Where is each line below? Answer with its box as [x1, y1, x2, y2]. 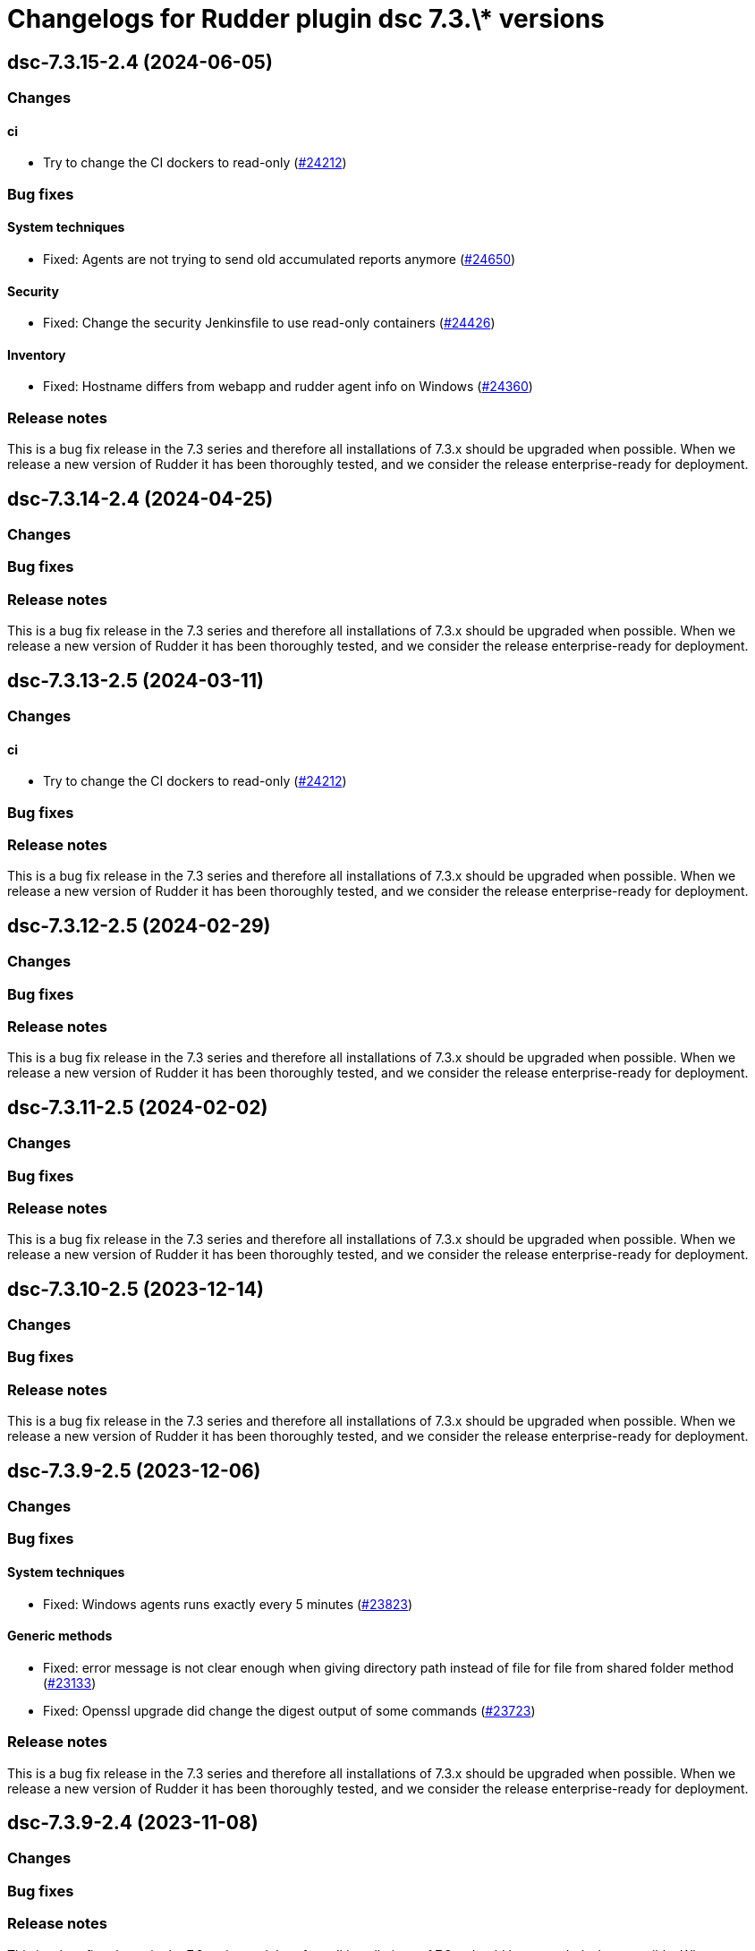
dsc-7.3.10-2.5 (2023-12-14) [7, 1277, 264, 1300]
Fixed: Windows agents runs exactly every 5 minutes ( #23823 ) [43, 1596, 413, 1612]
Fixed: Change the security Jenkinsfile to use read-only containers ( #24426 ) [43, 315, 496, 331]
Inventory [7, 346, 66, 362]
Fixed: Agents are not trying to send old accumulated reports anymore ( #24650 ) [43, 251, 516, 267]
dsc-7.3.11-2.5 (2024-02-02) [7, 1095, 268, 1119]
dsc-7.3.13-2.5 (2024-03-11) [7, 669, 264, 692]
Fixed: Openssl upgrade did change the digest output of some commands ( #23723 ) [43, 1702, 536, 1718]
